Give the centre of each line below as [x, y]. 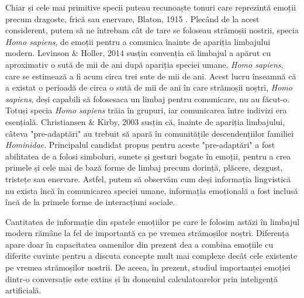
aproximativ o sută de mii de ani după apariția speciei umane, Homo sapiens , [144, 64]
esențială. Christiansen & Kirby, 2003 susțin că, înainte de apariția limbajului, [145, 121]
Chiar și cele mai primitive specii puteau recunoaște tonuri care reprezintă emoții [151, 7]
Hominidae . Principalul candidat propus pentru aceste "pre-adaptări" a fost [140, 145]
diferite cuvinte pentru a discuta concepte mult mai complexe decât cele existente [151, 256]
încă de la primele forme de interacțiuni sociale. [90, 202]
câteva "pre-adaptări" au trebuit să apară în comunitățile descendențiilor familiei [150, 133]
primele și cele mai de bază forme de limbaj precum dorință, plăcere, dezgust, [144, 167]
